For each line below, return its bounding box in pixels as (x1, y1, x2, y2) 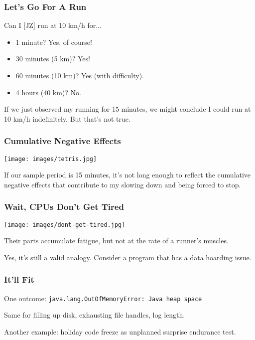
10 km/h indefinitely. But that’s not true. (4, 113, 130, 124)
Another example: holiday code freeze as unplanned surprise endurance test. (4, 326, 236, 337)
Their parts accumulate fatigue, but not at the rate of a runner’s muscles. (4, 235, 229, 246)
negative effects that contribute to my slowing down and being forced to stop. (4, 179, 241, 189)
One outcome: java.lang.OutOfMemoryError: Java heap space (4, 293, 202, 303)
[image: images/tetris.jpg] (4, 155, 97, 163)
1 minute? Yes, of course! (15, 36, 92, 47)
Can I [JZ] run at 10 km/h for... (4, 20, 102, 30)
